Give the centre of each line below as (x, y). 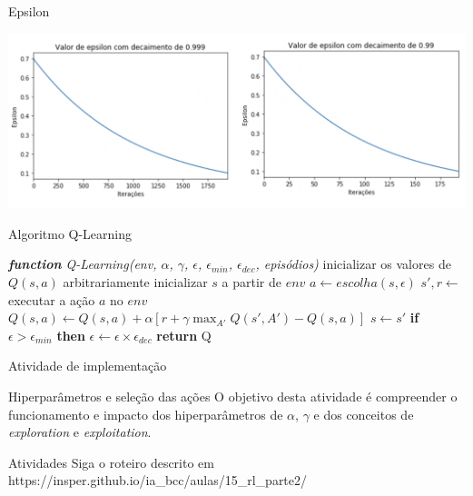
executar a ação (52, 299)
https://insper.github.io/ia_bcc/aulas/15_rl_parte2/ (158, 480)
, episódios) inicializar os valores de (353, 264)
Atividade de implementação (88, 366)
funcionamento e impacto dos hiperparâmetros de (146, 414)
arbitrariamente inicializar (135, 282)
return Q (184, 335)
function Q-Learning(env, (83, 264)
